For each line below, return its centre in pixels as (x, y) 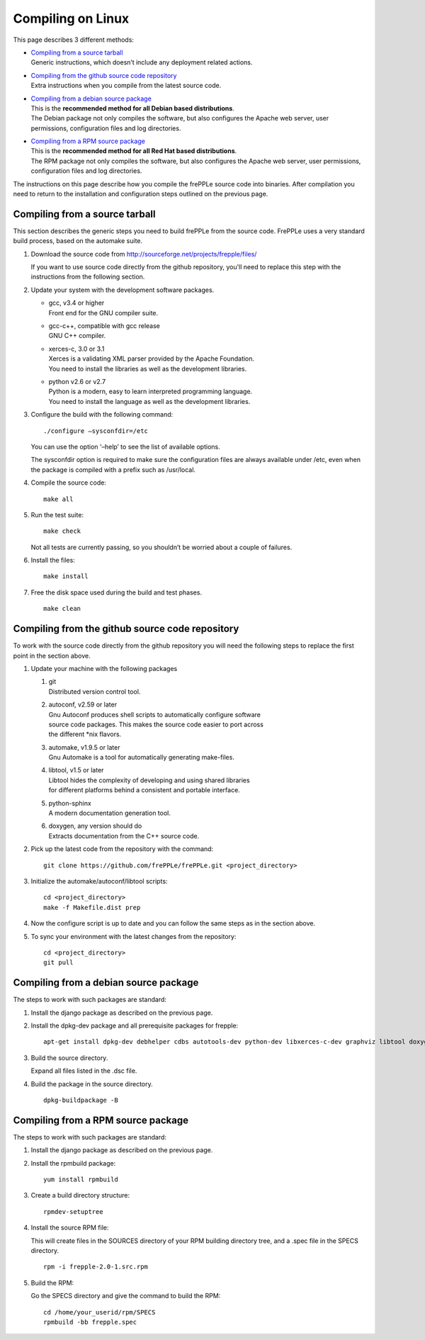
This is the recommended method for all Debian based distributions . (133, 108)
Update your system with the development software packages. (123, 290)
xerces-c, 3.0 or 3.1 (76, 349)
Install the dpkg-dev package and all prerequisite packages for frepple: (135, 1025)
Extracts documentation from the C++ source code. (124, 835)
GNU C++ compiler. (77, 336)
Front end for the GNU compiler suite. (103, 313)
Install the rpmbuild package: (73, 1163)
